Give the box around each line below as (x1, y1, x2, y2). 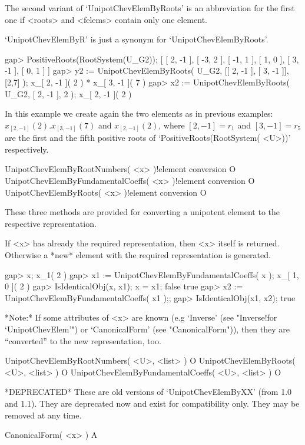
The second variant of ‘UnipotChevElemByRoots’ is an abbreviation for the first (5, 2, 296, 14)
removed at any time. (5, 408, 82, 421)
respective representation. (5, 217, 97, 229)
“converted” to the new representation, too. (5, 334, 161, 347)
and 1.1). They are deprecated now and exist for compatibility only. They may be (5, 397, 300, 409)
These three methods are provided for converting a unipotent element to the (5, 206, 280, 218)
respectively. (5, 143, 49, 155)
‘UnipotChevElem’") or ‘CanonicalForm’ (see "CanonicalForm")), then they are (5, 322, 290, 335)
